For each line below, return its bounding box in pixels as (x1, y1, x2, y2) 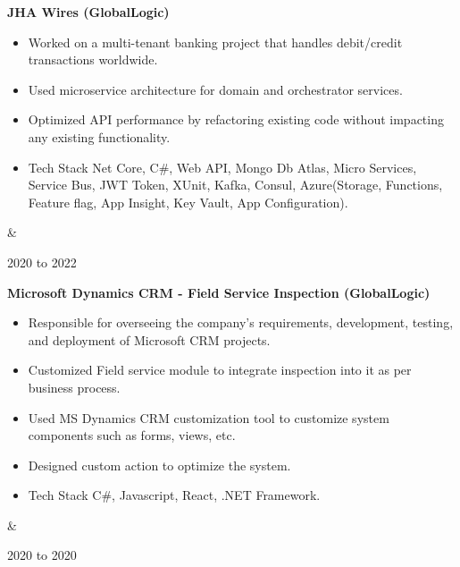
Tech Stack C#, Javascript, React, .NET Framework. (28, 486, 321, 504)
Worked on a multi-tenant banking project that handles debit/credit (28, 32, 403, 51)
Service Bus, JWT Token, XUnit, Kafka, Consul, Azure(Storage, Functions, (28, 175, 443, 194)
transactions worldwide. (28, 50, 158, 69)
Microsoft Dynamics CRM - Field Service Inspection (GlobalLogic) (7, 283, 431, 301)
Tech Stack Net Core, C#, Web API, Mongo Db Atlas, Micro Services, (28, 157, 417, 176)
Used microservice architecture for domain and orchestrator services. (28, 80, 403, 98)
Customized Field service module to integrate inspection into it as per (28, 360, 412, 379)
